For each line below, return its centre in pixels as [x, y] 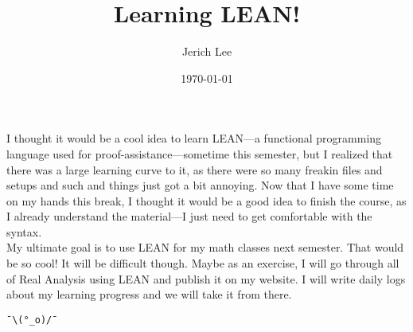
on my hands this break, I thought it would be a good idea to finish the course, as [206, 200]
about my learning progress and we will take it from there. [149, 294]
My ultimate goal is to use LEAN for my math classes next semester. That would [205, 247]
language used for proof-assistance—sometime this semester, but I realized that [200, 153]
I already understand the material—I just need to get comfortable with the [189, 216]
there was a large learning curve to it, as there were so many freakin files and [195, 169]
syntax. [24, 231]
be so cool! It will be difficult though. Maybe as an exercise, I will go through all [203, 263]
